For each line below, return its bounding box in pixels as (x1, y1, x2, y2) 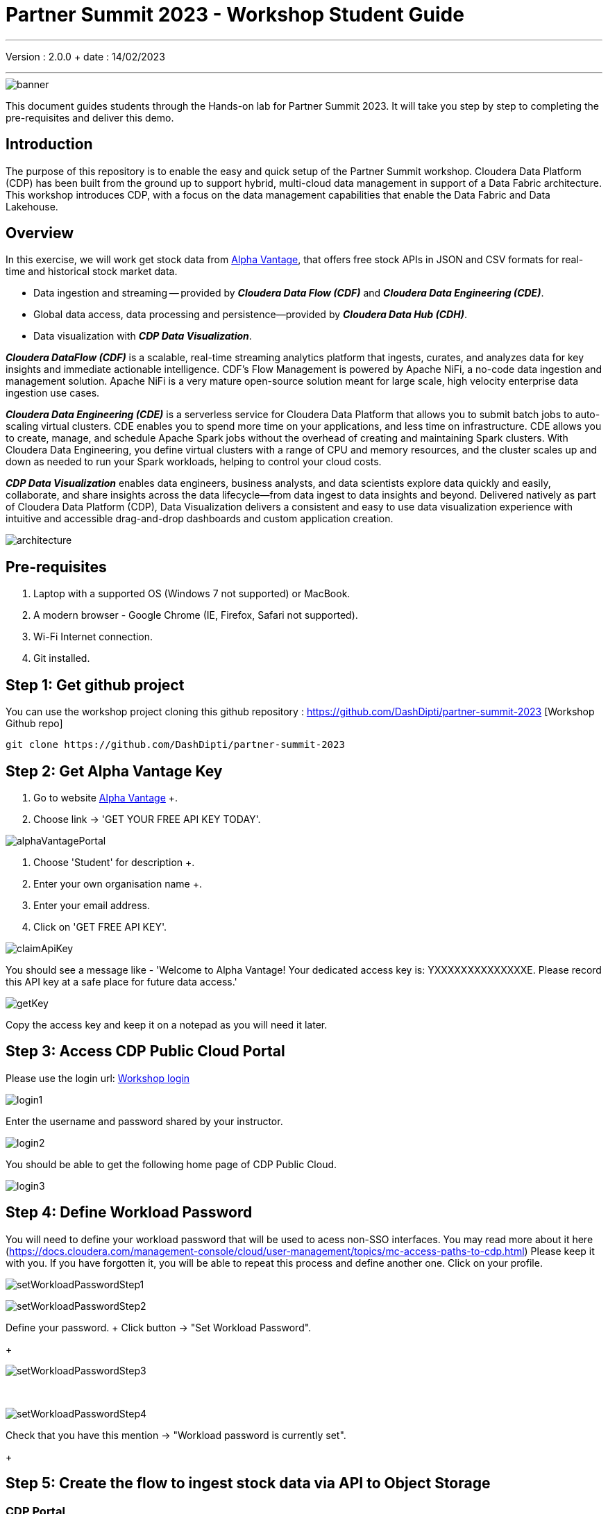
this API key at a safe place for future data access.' (6, 975, 237, 988)
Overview (6, 224, 74, 242)
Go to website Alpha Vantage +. (33, 791, 178, 804)
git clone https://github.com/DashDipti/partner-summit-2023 (6, 739, 345, 751)
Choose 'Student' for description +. (33, 856, 195, 868)
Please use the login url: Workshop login (6, 1072, 190, 1084)
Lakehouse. (6, 200, 58, 213)
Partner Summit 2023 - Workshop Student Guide (6, 3, 464, 26)
